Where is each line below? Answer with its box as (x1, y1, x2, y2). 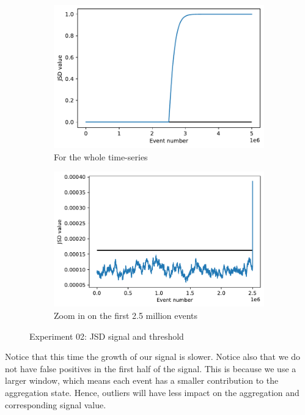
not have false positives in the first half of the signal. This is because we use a (5, 362, 296, 375)
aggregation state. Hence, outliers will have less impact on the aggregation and (5, 386, 299, 398)
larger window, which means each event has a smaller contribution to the (5, 374, 279, 387)
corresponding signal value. (5, 398, 106, 411)
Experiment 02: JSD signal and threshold (29, 329, 184, 342)
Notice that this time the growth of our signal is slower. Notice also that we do (5, 350, 301, 363)
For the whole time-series (54, 150, 148, 163)
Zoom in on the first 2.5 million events (54, 308, 198, 321)
